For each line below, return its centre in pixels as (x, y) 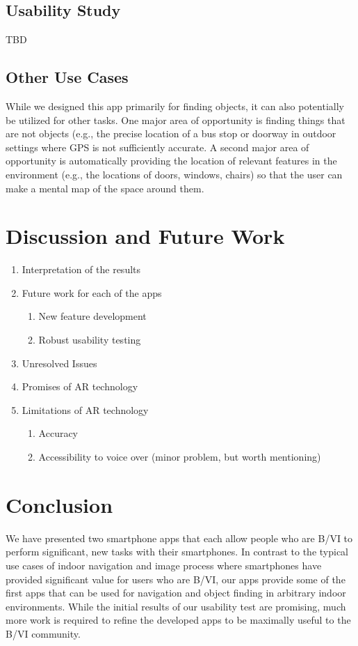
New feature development (92, 316)
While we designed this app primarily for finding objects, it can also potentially (175, 106)
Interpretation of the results (81, 269)
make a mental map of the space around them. (105, 188)
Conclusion (59, 504)
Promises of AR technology (80, 386)
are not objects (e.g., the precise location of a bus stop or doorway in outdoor (171, 133)
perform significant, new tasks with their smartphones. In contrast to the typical (177, 552)
